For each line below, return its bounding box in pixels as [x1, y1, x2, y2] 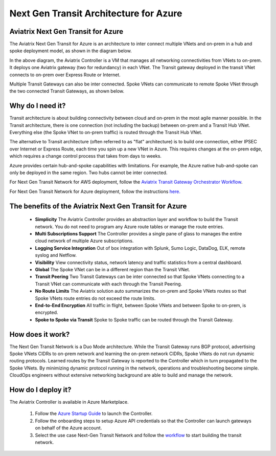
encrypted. [35, 310, 58, 316]
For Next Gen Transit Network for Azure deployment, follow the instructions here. [9, 188, 181, 194]
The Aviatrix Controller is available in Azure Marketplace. [9, 399, 129, 405]
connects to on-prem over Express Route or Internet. [9, 72, 121, 78]
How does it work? [9, 330, 70, 339]
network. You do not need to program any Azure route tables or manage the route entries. [35, 223, 224, 230]
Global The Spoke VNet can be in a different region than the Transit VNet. [35, 266, 190, 272]
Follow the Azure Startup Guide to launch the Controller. [35, 410, 153, 417]
